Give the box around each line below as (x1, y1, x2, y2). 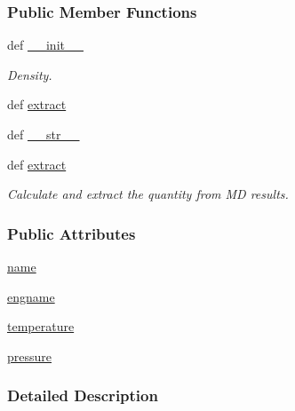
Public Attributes (7, 222, 136, 244)
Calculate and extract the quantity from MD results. (7, 185, 289, 203)
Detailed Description (7, 384, 158, 407)
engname (7, 287, 55, 305)
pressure (7, 346, 52, 365)
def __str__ (7, 125, 80, 143)
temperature (7, 317, 75, 336)
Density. (7, 65, 52, 83)
